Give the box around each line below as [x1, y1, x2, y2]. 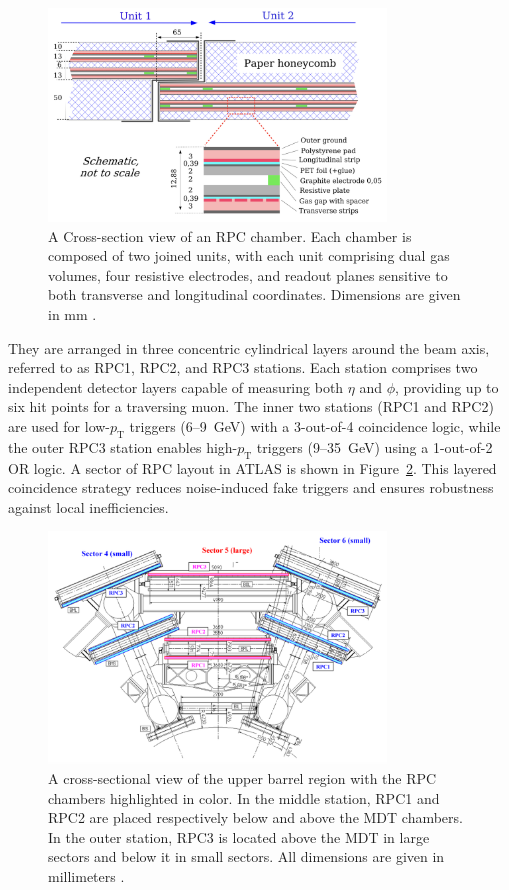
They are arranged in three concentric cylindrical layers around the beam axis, [8, 337, 490, 358]
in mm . [48, 303, 97, 324]
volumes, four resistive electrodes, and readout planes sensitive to [48, 264, 448, 285]
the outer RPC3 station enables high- [8, 436, 238, 457]
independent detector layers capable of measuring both [8, 376, 344, 397]
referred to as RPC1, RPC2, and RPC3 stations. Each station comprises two [8, 357, 478, 378]
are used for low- [8, 415, 111, 436]
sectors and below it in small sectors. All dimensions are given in [48, 846, 445, 867]
